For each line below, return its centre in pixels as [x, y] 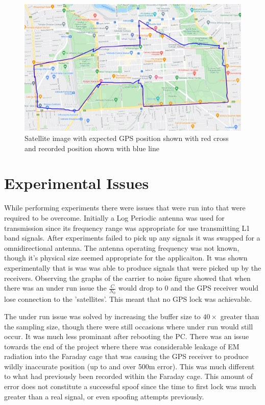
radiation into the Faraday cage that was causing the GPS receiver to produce [126, 356]
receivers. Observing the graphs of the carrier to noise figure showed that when [127, 278]
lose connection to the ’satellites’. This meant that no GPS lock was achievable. [128, 299]
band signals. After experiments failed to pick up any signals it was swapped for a [132, 238]
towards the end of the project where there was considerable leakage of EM [122, 346]
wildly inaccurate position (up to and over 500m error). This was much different [129, 366]
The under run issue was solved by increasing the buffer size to [102, 316]
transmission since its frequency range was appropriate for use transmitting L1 [127, 228]
